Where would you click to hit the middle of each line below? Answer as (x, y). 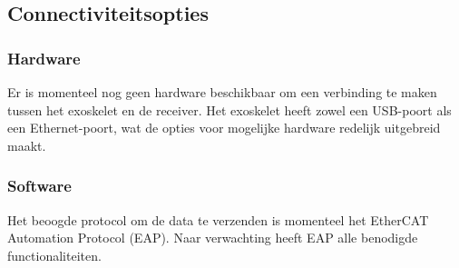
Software (39, 186)
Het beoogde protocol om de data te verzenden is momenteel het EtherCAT (218, 219)
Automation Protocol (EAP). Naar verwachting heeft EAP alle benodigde (213, 238)
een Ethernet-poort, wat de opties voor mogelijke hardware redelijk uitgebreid (224, 128)
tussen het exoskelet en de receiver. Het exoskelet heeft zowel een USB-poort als (229, 109)
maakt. (27, 145)
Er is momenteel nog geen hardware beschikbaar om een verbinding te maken (222, 92)
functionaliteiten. (54, 255)
